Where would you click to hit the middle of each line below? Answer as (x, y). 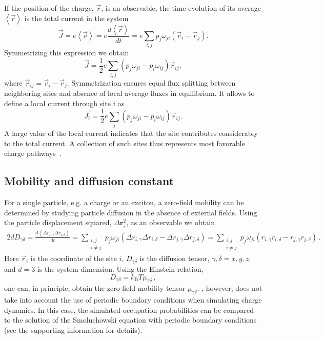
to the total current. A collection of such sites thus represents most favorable (125, 143)
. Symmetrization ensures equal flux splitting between (151, 82)
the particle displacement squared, (58, 222)
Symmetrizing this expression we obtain (67, 53)
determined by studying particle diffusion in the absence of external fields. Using (131, 212)
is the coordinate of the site (74, 258)
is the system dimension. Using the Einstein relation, (120, 268)
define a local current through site (57, 103)
